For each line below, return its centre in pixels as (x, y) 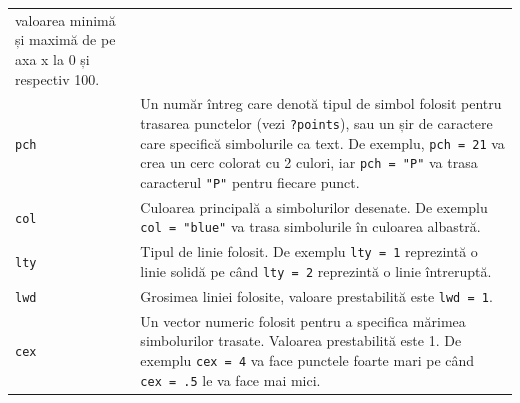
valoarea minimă (65, 19)
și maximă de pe (65, 39)
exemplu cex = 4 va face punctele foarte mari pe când (307, 360)
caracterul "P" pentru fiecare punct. (250, 181)
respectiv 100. (57, 78)
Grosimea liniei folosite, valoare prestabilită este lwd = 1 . (316, 295)
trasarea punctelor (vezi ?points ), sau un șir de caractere (316, 122)
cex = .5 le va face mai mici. (230, 379)
